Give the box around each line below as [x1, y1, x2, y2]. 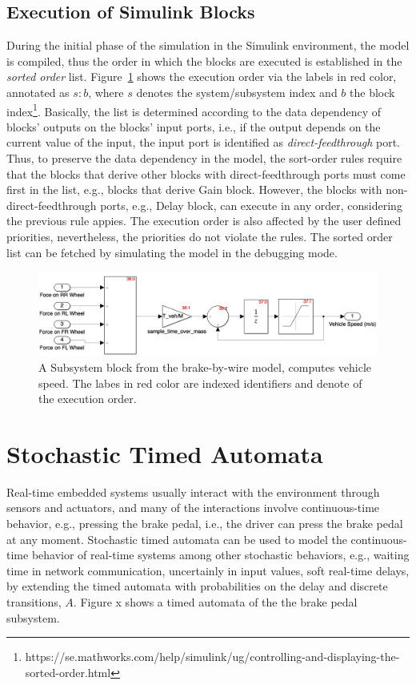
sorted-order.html [25, 663, 111, 680]
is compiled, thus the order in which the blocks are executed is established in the [6, 52, 402, 69]
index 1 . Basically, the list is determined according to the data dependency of [6, 100, 381, 119]
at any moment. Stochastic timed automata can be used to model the [6, 530, 347, 547]
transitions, [6, 594, 62, 610]
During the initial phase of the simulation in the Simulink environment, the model [6, 37, 410, 54]
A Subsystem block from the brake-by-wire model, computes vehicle [38, 358, 372, 375]
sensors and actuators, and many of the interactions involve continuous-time [6, 499, 380, 516]
